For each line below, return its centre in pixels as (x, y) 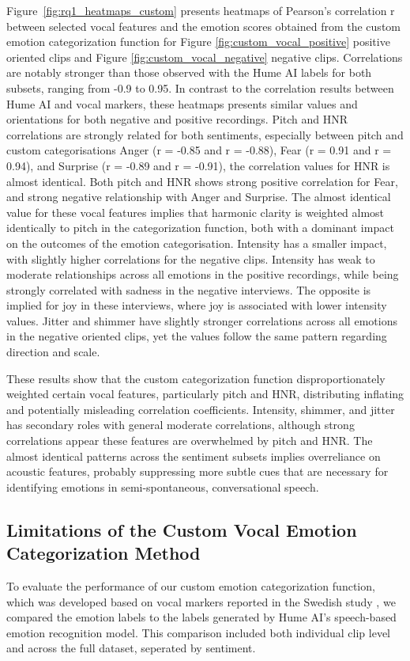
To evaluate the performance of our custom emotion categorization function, (191, 586)
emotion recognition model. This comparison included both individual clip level (199, 632)
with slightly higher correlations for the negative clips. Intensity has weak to (191, 258)
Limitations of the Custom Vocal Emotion (182, 529)
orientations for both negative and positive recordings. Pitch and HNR (177, 119)
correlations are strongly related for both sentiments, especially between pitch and (205, 134)
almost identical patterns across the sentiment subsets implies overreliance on (194, 456)
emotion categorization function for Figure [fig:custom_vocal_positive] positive (198, 42)
